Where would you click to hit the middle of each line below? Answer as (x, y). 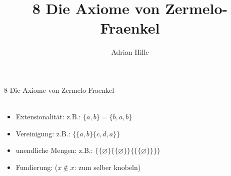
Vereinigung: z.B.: (43, 133)
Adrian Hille (130, 52)
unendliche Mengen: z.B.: (54, 150)
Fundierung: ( (37, 167)
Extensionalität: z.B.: (48, 117)
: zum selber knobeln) (107, 167)
